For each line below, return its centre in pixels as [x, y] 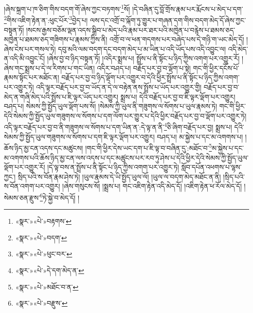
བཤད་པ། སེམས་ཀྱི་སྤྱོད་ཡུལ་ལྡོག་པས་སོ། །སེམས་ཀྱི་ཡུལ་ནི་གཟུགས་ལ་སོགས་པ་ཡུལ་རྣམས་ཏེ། [111, 106]
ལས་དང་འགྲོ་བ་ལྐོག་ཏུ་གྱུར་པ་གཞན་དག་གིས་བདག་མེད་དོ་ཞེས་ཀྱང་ [168, 20]
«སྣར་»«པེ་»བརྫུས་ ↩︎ [41, 303]
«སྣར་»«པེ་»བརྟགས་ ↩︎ [43, 221]
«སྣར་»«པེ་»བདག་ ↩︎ [41, 237]
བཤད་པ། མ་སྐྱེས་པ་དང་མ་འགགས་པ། [200, 136]
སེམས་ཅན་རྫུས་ [22, 197]
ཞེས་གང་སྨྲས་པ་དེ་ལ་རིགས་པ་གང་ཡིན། [49, 68]
